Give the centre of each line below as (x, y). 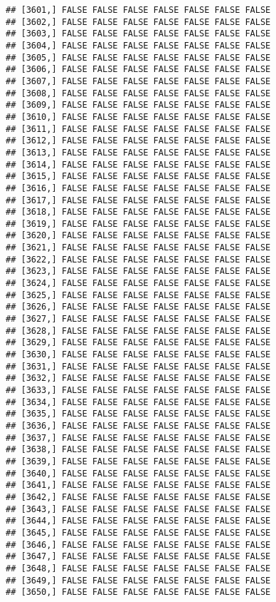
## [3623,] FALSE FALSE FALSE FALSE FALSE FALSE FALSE (138, 271)
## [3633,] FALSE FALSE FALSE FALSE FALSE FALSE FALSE (138, 390)
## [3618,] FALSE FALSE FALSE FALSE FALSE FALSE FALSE (138, 212)
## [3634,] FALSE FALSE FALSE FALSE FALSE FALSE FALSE (138, 402)
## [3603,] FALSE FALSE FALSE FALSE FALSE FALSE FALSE (138, 34)
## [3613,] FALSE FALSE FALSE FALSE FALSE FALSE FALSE (138, 152)
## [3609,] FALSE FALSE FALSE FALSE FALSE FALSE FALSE (138, 105)
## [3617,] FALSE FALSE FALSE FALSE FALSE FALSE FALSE (138, 200)
